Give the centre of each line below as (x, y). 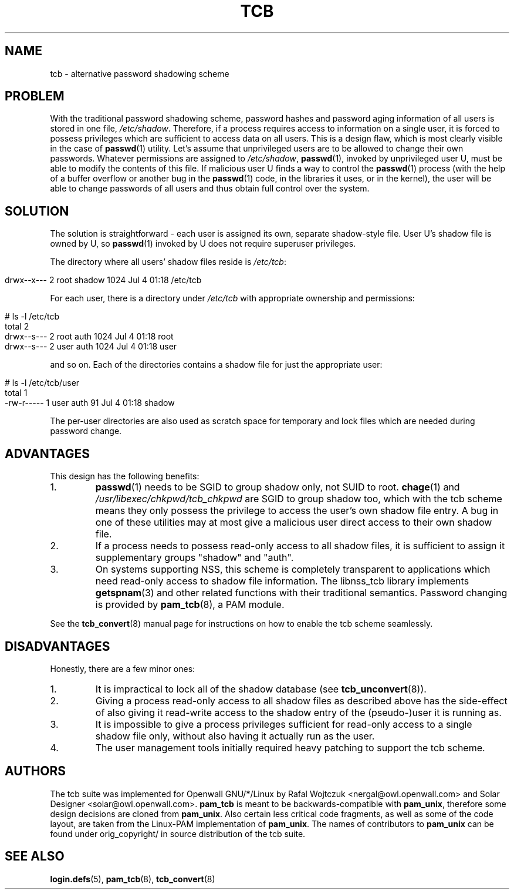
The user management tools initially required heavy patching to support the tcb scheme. (290, 747)
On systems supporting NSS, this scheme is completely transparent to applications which (293, 569)
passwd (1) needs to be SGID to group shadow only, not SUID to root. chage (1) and (278, 487)
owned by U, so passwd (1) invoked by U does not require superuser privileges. (203, 244)
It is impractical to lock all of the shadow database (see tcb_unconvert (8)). (261, 689)
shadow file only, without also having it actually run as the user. (235, 736)
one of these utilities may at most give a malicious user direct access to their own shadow (294, 522)
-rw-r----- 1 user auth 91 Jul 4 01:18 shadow (90, 403)
